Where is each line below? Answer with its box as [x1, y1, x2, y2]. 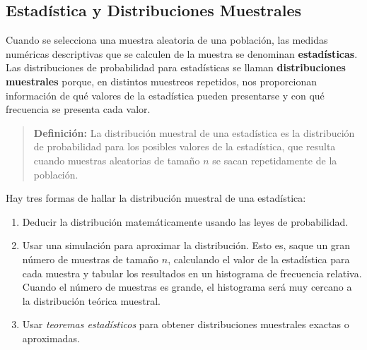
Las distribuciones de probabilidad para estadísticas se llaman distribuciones [6, 60, 346, 75]
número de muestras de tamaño [22, 251, 159, 266]
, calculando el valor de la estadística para [168, 251, 350, 266]
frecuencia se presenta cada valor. [6, 102, 151, 116]
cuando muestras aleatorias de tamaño [33, 152, 200, 167]
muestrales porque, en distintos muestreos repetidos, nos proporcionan [6, 73, 318, 88]
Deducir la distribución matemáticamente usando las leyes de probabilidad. [22, 214, 349, 229]
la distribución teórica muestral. [22, 293, 161, 308]
